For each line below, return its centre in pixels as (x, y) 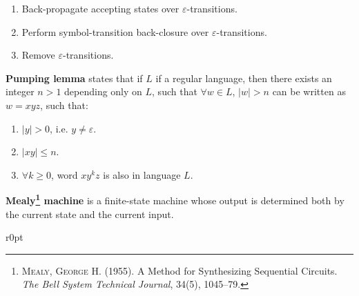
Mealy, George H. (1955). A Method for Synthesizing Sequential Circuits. (179, 270)
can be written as (309, 91)
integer (20, 91)
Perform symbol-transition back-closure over (115, 31)
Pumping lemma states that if (74, 78)
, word (65, 174)
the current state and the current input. (90, 214)
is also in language (142, 174)
